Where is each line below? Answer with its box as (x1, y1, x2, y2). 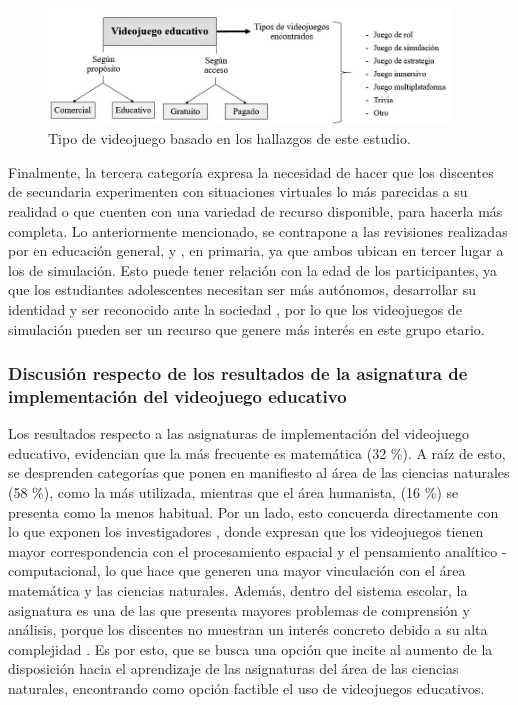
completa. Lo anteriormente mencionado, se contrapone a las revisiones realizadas (8, 220, 508, 241)
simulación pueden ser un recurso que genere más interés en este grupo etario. (8, 318, 485, 339)
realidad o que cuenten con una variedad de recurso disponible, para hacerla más (8, 200, 503, 221)
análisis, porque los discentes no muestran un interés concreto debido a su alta (8, 619, 488, 640)
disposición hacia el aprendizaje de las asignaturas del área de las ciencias (8, 658, 459, 679)
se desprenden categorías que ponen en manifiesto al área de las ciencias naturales (8, 462, 510, 483)
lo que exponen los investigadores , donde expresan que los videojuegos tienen (8, 521, 484, 542)
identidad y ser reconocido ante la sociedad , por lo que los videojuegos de (8, 298, 462, 319)
